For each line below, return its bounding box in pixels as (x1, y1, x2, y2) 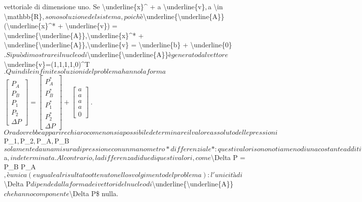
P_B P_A (4, 162, 36, 172)
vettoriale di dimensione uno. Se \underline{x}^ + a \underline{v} (4, 1, 205, 11)
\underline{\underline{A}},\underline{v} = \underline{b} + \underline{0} (4, 40, 232, 50)
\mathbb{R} (4, 11, 43, 21)
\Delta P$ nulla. (69, 188, 118, 198)
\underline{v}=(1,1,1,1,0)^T (4, 59, 90, 69)
